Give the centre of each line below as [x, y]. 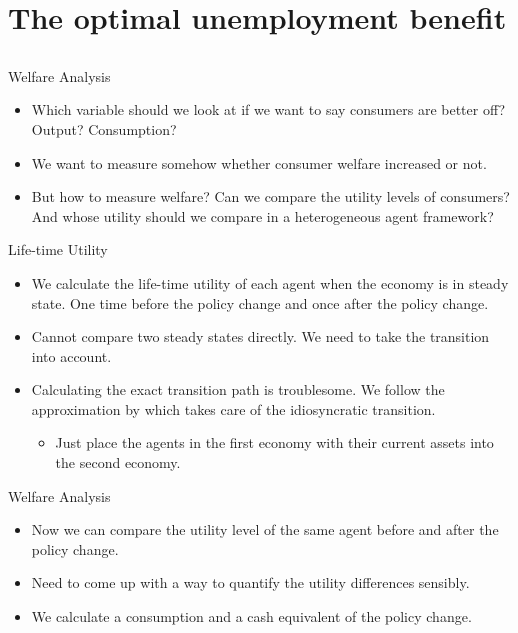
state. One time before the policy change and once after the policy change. [260, 302]
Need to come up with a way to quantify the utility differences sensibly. [250, 582]
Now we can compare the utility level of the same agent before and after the [265, 529]
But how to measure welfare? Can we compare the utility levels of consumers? [270, 196]
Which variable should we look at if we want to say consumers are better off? [268, 109]
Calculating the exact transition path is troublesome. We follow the [238, 389]
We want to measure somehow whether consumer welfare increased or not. [259, 162]
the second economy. [118, 462]
